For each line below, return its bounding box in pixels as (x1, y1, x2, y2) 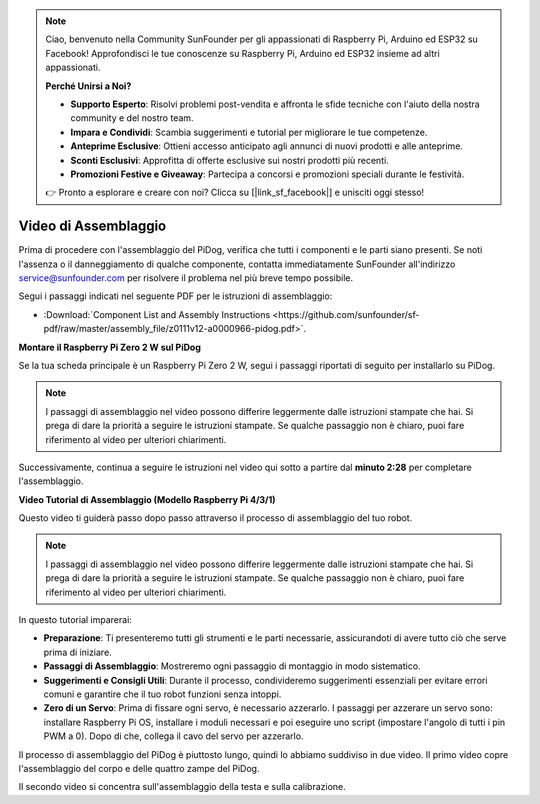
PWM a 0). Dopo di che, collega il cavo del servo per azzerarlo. (43, 730, 304, 742)
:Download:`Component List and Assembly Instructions (43, 308, 271, 320)
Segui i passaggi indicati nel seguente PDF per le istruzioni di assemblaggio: (18, 290, 333, 302)
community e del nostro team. (70, 112, 194, 124)
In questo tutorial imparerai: (18, 614, 132, 626)
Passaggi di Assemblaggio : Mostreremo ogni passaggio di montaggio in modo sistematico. (43, 660, 421, 672)
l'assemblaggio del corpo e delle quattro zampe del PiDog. (18, 762, 260, 774)
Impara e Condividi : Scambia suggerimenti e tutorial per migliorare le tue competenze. (70, 126, 428, 138)
